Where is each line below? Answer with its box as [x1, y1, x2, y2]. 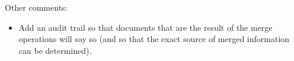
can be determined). [18, 44, 92, 56]
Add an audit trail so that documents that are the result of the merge [18, 21, 273, 33]
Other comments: [5, 1, 68, 13]
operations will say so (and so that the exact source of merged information [18, 33, 290, 45]
